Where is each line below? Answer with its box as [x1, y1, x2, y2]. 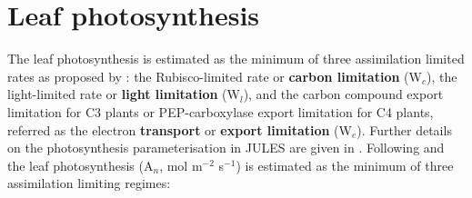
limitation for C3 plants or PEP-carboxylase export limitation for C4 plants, [7, 102, 434, 121]
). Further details [357, 120, 452, 139]
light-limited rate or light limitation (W [7, 84, 240, 104]
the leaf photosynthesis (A [7, 155, 154, 174]
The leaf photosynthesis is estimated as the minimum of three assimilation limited [7, 49, 465, 68]
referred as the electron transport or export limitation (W [7, 120, 352, 139]
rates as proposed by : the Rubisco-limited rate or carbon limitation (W [7, 66, 422, 85]
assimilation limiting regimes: [7, 173, 171, 193]
